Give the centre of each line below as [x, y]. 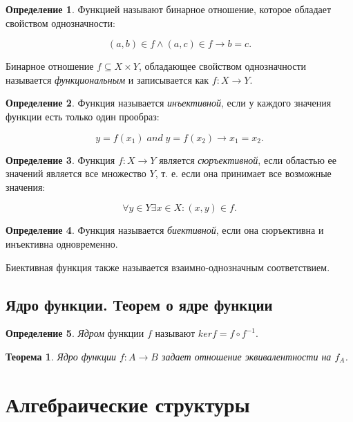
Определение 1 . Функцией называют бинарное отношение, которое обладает [169, 9]
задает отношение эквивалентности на [246, 356]
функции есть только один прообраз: [83, 116]
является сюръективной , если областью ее [248, 159]
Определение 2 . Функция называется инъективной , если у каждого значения [169, 103]
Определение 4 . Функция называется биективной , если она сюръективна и [165, 230]
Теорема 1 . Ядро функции [61, 356]
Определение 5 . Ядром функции [75, 333]
